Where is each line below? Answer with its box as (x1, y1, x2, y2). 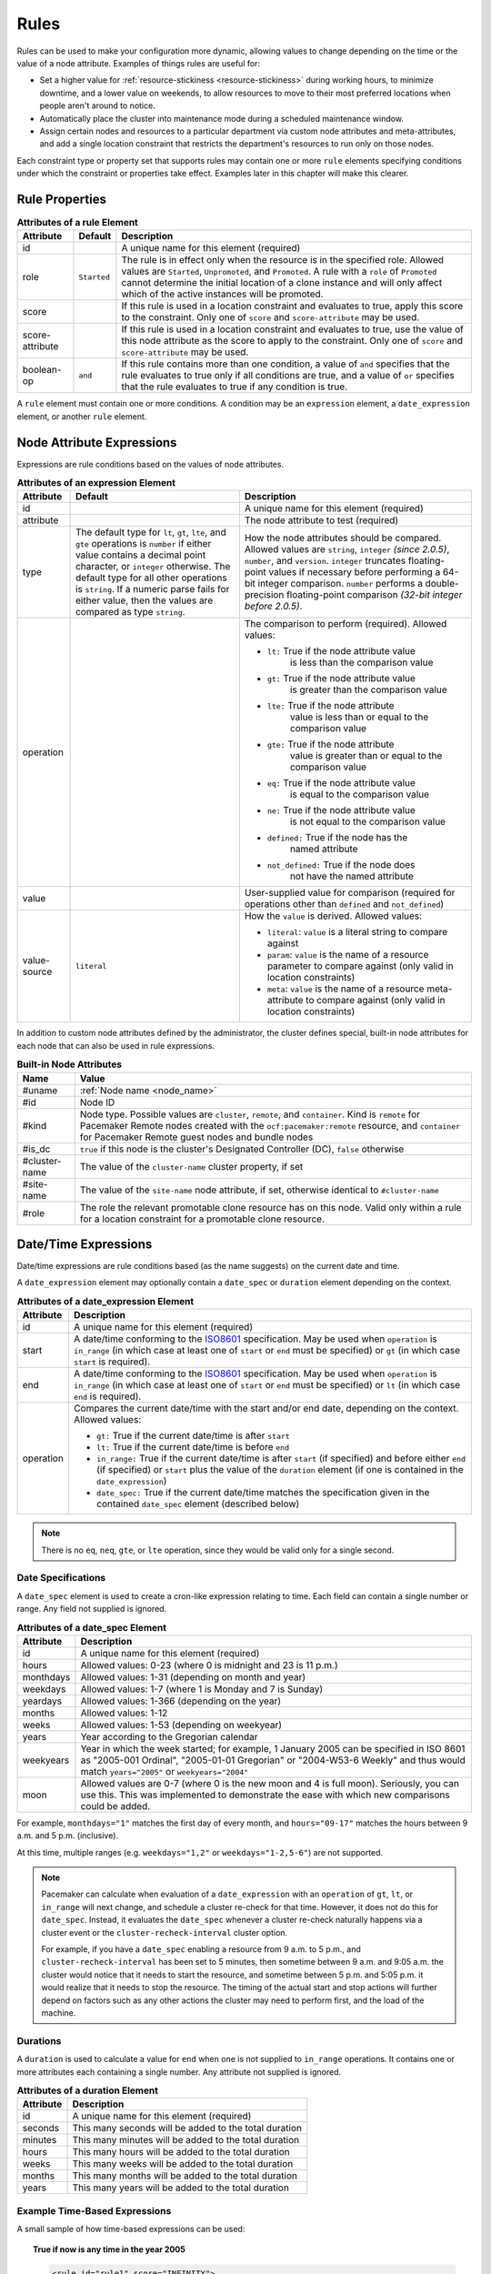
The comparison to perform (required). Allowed (244, 618, 447, 630)
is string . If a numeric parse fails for (75, 583, 230, 596)
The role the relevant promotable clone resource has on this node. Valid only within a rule (79, 1201, 462, 1213)
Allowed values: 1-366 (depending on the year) (80, 1695, 282, 1707)
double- (425, 578, 459, 590)
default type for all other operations (75, 571, 227, 584)
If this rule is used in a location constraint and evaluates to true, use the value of (121, 323, 464, 336)
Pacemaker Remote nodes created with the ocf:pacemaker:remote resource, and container (79, 1119, 461, 1132)
